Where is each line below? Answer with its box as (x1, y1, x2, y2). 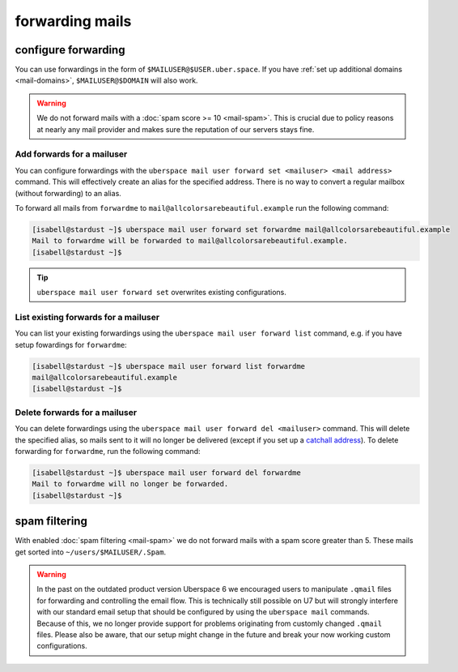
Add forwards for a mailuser (15, 148, 128, 160)
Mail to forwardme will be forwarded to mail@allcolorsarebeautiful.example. (32, 236, 348, 246)
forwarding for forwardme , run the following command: (15, 446, 201, 456)
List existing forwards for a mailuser (15, 311, 160, 323)
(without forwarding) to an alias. (15, 188, 121, 198)
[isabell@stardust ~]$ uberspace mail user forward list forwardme (32, 362, 306, 370)
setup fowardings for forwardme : (15, 340, 127, 349)
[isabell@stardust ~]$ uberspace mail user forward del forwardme (32, 468, 301, 477)
